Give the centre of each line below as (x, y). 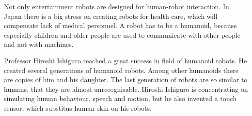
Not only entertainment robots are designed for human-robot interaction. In (117, 6)
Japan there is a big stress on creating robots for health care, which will (111, 16)
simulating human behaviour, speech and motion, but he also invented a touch (120, 98)
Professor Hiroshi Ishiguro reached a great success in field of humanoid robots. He (126, 60)
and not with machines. (39, 44)
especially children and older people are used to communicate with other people (122, 35)
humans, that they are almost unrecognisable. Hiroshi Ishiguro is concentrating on (126, 89)
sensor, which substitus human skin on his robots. (78, 108)
